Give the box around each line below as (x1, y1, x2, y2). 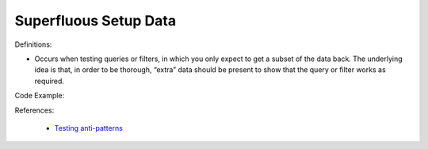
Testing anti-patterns (54, 123, 123, 132)
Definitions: (14, 40, 52, 49)
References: (14, 105, 55, 115)
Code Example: (14, 91, 65, 101)
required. (34, 76, 65, 86)
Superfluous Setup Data (14, 12, 177, 29)
